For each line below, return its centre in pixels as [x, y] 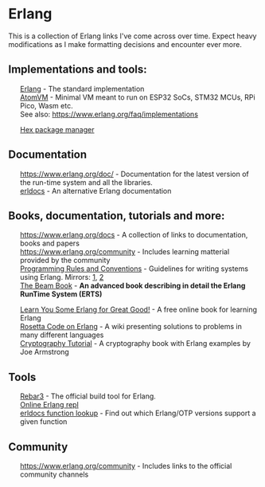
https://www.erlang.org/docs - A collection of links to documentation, [134, 235]
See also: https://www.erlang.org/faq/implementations [109, 114]
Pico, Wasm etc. [46, 105]
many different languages [62, 335]
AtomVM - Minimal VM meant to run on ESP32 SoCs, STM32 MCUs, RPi [138, 97]
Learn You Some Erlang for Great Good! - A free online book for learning [138, 310]
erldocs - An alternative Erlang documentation [95, 190]
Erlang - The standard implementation [82, 88]
